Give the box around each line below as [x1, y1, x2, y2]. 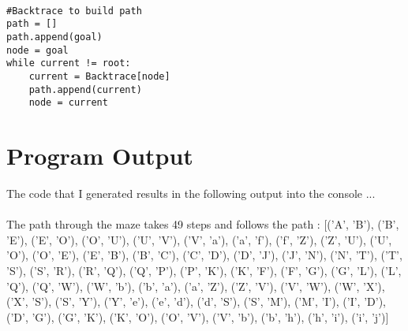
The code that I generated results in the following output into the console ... [6, 185, 376, 202]
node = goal [6, 44, 69, 56]
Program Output [6, 139, 193, 172]
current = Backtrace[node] [28, 70, 170, 82]
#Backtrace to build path [6, 5, 142, 17]
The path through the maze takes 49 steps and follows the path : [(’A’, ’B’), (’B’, [6, 216, 399, 232]
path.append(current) [28, 84, 142, 95]
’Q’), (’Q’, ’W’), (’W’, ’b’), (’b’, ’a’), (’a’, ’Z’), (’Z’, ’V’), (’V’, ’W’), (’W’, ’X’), [6, 277, 385, 294]
